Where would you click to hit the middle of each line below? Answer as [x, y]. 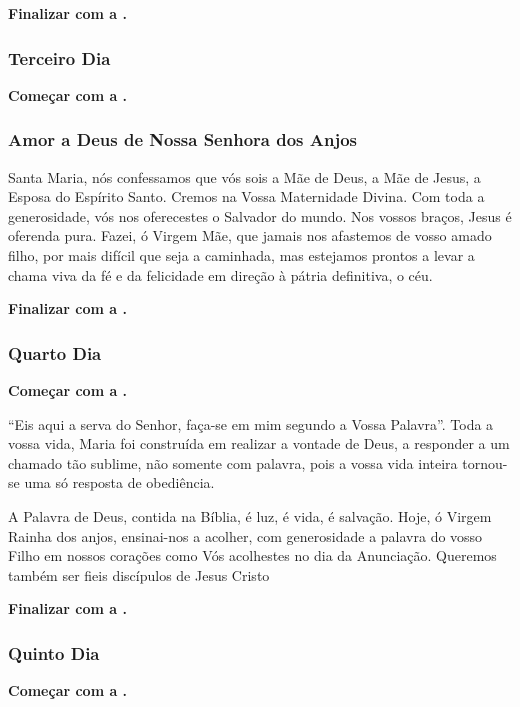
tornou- [485, 462]
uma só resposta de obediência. [119, 482]
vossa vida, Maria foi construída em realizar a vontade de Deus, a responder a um [259, 443]
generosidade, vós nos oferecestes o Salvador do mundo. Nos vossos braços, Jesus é [260, 215]
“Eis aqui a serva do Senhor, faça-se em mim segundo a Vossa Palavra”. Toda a [251, 423]
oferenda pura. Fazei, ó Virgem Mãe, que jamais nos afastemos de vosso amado [250, 235]
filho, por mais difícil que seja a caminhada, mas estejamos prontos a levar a [241, 255]
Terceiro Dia [59, 57]
